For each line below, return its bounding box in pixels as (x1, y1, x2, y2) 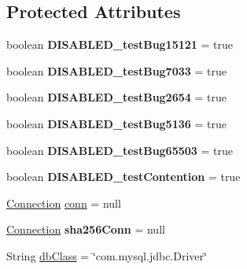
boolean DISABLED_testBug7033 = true (6, 62, 227, 79)
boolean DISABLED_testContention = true (6, 168, 241, 185)
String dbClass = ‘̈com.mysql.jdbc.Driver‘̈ (6, 247, 207, 263)
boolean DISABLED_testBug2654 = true (6, 89, 227, 105)
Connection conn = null (6, 194, 121, 211)
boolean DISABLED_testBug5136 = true (6, 115, 227, 131)
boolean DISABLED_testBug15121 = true (6, 36, 234, 53)
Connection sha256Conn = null (6, 221, 165, 238)
